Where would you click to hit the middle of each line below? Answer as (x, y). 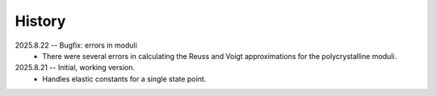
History (40, 21)
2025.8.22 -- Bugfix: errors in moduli (76, 45)
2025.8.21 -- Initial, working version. (75, 68)
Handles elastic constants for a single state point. (124, 79)
